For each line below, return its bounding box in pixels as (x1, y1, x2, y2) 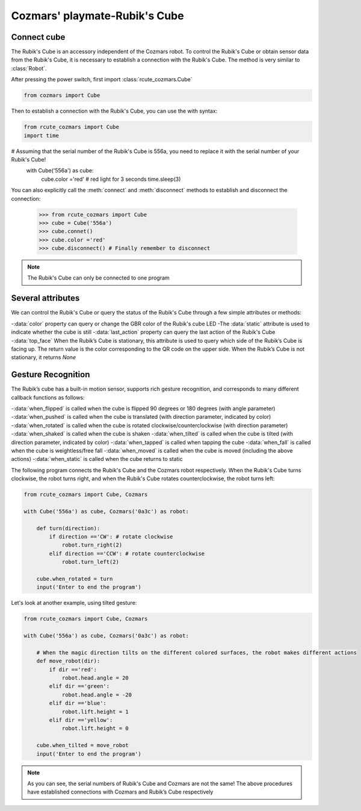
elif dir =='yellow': (49, 717, 113, 724)
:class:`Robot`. (11, 64, 47, 72)
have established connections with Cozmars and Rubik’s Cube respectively (27, 788, 214, 795)
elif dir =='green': (49, 683, 110, 690)
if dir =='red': (49, 666, 97, 673)
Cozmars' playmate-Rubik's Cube (11, 9, 184, 22)
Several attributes (11, 293, 80, 304)
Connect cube (11, 32, 66, 42)
